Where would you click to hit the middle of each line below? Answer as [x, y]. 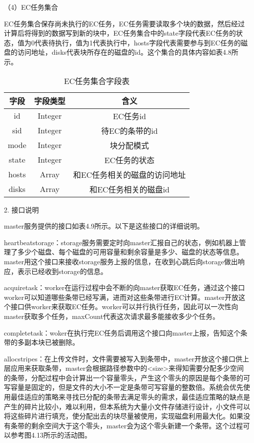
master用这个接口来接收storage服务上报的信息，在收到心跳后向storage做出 [121, 261]
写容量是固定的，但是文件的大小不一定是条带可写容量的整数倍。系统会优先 [124, 387]
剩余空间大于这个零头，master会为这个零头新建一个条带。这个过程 [137, 425]
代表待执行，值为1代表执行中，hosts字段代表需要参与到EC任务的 [138, 42]
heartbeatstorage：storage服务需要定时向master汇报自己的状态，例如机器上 [122, 242]
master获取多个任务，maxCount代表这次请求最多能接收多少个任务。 [112, 316]
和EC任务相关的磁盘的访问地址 [129, 174]
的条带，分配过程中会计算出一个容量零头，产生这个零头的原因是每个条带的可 [127, 377]
